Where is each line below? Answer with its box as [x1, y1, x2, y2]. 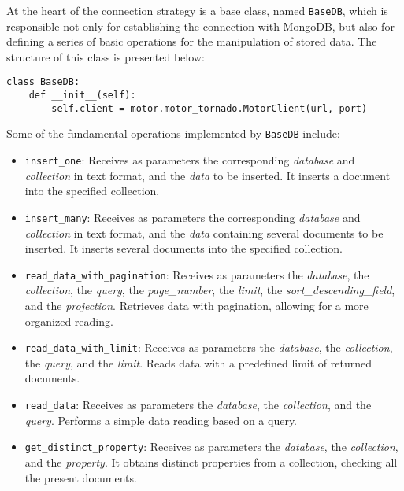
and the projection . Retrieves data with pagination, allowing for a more [24, 297, 369, 313]
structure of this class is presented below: [6, 48, 205, 65]
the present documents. [24, 469, 137, 485]
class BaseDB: [6, 76, 80, 88]
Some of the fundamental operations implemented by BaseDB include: [6, 125, 340, 142]
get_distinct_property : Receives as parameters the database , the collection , [24, 438, 398, 455]
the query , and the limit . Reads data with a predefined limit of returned [24, 354, 372, 371]
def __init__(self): [28, 90, 136, 102]
